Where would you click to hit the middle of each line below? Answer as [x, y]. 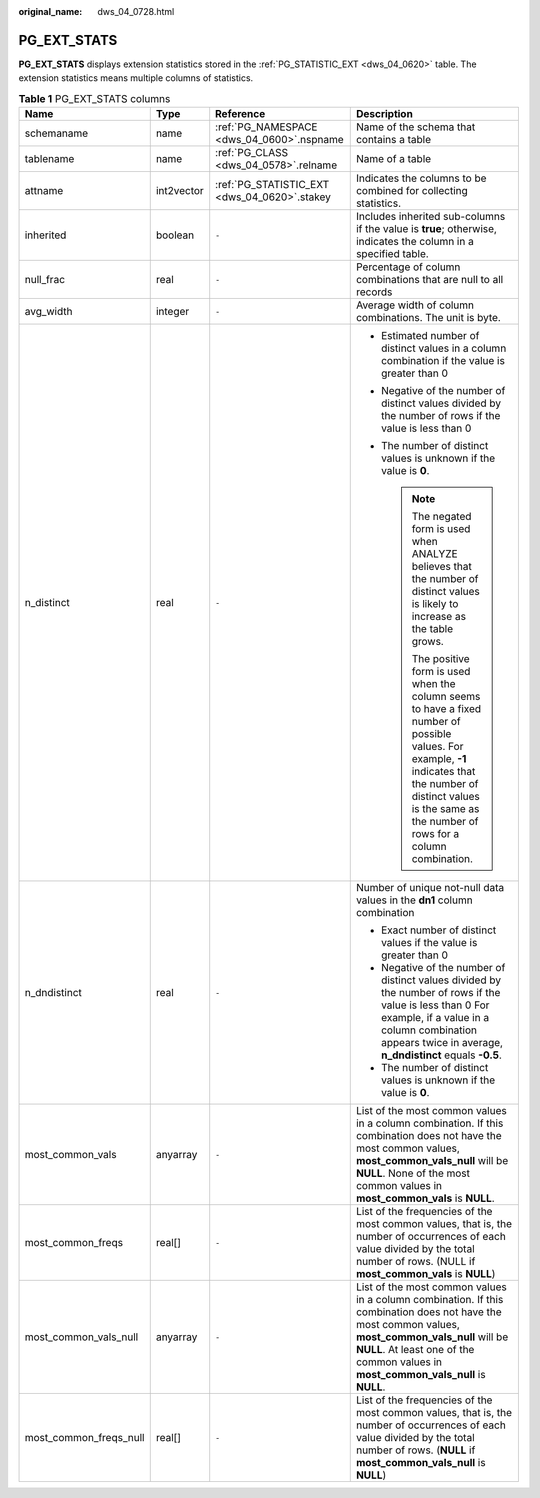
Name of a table [393, 159]
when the [433, 684]
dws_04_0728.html [136, 11]
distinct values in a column [443, 348]
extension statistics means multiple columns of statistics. [136, 78]
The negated [441, 517]
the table [432, 629]
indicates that [443, 772]
